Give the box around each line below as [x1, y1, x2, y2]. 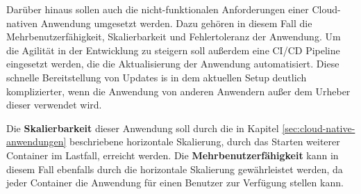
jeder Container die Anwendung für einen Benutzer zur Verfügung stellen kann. [6, 175, 344, 190]
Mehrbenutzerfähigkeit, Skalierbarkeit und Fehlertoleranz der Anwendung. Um [6, 29, 341, 44]
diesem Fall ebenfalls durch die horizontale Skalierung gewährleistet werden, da [6, 161, 343, 176]
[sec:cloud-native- [282, 120, 355, 135]
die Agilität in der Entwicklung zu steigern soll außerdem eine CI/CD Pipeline [6, 42, 340, 57]
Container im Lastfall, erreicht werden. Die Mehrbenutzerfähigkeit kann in [6, 147, 339, 162]
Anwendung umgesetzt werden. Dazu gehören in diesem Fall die [40, 15, 312, 30]
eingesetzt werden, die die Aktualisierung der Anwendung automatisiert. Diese [6, 56, 339, 71]
